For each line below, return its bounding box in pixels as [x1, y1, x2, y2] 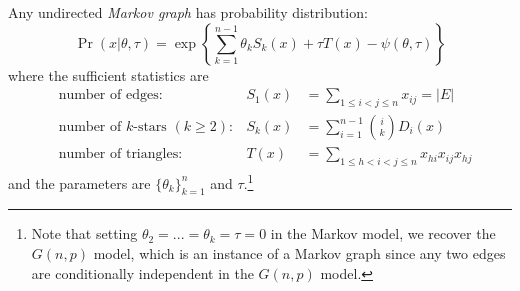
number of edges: [58, 88, 163, 103]
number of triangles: [58, 147, 183, 162]
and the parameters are [8, 172, 151, 193]
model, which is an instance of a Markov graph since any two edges [93, 242, 506, 263]
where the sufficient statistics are [8, 64, 209, 85]
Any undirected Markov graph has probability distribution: [8, 2, 368, 22]
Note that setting [31, 223, 138, 244]
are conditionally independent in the [31, 262, 254, 283]
